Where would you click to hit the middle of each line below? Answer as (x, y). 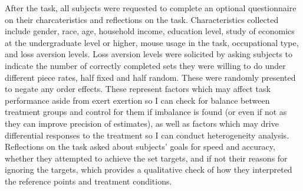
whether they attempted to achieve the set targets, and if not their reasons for (146, 158)
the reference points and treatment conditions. (88, 181)
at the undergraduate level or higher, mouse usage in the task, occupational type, (152, 42)
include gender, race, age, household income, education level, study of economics (150, 31)
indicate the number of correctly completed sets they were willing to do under (145, 65)
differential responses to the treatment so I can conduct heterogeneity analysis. (147, 135)
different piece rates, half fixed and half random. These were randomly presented (150, 77)
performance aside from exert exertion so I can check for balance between (137, 100)
